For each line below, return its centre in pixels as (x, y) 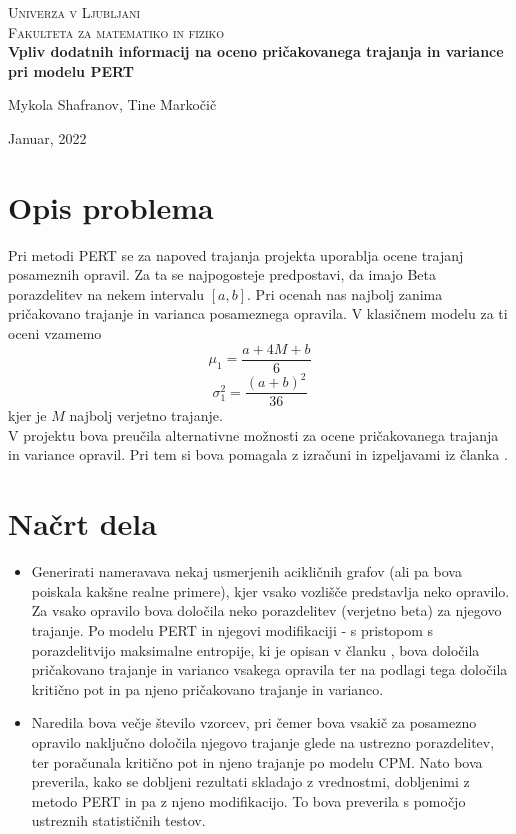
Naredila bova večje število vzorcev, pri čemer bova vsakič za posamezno (254, 722)
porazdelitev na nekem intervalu (106, 293)
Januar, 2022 (47, 137)
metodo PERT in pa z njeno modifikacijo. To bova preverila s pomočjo (248, 800)
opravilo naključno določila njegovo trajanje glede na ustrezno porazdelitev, (263, 741)
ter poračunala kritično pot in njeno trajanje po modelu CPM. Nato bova (257, 761)
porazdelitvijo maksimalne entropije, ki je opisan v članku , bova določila (255, 649)
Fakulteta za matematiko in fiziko (116, 31)
